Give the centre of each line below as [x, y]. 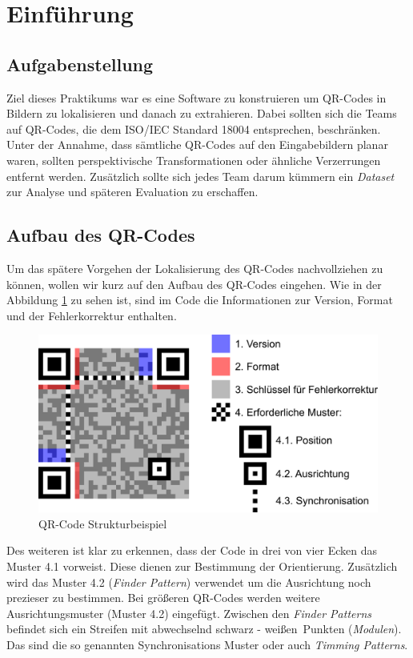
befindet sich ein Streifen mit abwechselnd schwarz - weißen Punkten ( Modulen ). [204, 629]
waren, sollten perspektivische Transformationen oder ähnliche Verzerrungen [194, 160]
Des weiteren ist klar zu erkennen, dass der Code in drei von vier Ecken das [192, 550]
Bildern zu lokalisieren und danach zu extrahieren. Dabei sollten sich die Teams [202, 113]
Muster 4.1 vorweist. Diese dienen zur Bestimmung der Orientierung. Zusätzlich [202, 566]
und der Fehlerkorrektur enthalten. [92, 315]
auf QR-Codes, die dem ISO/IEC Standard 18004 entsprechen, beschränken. [194, 128]
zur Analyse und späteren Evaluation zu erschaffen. [132, 192]
